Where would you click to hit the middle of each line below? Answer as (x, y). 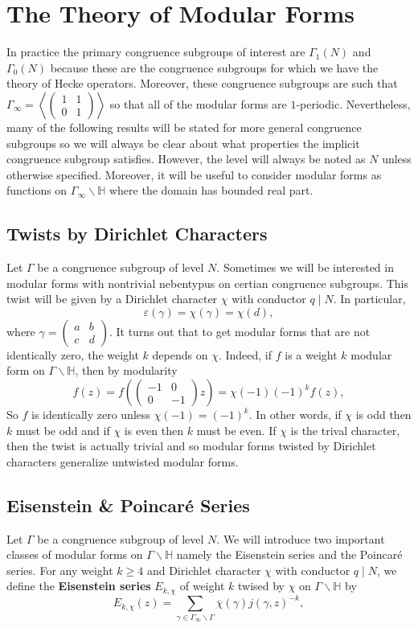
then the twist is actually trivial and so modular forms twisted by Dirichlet (191, 446)
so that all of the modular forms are (198, 103)
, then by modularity (126, 370)
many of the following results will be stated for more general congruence (184, 127)
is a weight (311, 354)
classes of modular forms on (75, 554)
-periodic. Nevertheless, (353, 103)
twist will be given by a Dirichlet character (112, 299)
